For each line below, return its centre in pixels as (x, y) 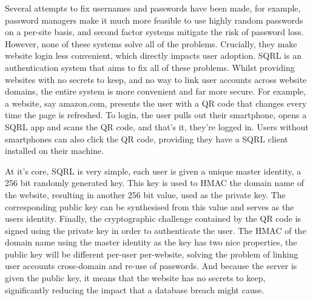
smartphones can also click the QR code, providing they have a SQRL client (146, 138)
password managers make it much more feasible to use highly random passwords (154, 20)
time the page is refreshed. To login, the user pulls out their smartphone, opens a (156, 115)
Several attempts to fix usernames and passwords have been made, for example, (153, 8)
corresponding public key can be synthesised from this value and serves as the (150, 206)
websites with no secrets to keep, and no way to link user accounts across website (156, 79)
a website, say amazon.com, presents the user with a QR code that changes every (156, 103)
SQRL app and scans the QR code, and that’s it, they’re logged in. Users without (157, 126)
